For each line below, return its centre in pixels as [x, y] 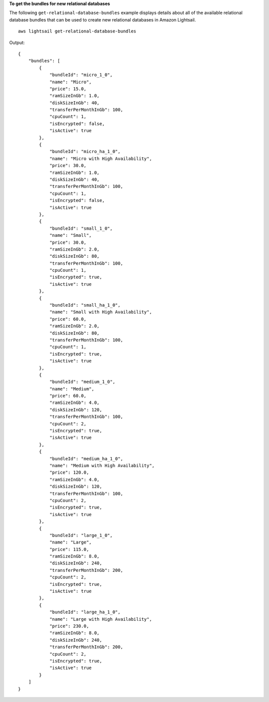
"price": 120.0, [69, 473]
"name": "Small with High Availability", [101, 312]
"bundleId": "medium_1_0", [82, 382]
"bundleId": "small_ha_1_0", [85, 305]
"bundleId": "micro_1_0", [81, 75]
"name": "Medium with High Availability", [102, 465]
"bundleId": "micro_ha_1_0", [85, 152]
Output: [17, 42]
